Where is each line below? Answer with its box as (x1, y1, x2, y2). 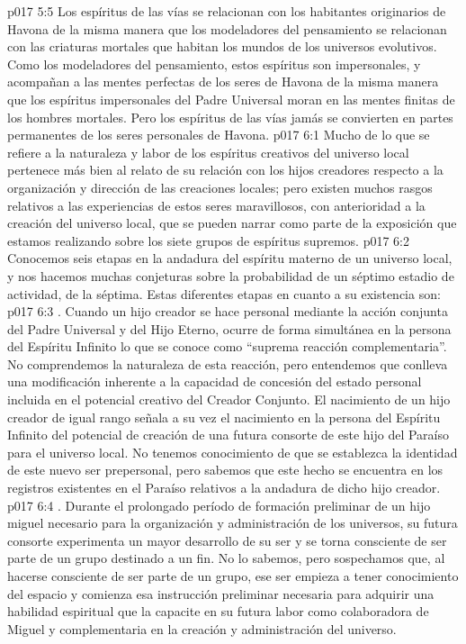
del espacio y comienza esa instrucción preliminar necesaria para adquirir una (7, 584, 435, 603)
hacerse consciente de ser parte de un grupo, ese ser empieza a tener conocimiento (7, 567, 459, 585)
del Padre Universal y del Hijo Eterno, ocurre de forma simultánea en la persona (7, 319, 452, 338)
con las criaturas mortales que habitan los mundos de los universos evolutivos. (7, 37, 437, 56)
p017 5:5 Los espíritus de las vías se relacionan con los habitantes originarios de (7, 2, 446, 20)
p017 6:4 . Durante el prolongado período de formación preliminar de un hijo (7, 495, 431, 514)
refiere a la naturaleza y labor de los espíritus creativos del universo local (7, 142, 409, 161)
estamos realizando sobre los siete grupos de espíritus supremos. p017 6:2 (7, 231, 409, 249)
